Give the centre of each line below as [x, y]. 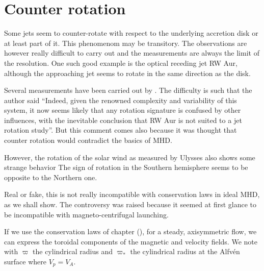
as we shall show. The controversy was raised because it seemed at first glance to [130, 204]
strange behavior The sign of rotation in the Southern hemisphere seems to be [126, 167]
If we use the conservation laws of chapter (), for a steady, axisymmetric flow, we [130, 231]
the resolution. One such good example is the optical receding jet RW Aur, [121, 63]
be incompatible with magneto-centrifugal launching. [86, 214]
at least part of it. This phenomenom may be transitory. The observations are [126, 43]
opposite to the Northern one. [51, 177]
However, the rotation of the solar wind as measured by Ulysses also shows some [130, 157]
